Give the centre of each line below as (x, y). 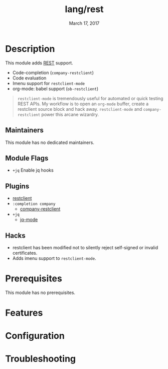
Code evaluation (29, 78)
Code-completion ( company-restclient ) (53, 72)
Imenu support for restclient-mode (49, 83)
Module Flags (27, 158)
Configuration (35, 336)
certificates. (25, 253)
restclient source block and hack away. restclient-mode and (80, 109)
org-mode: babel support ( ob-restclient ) (55, 89)
